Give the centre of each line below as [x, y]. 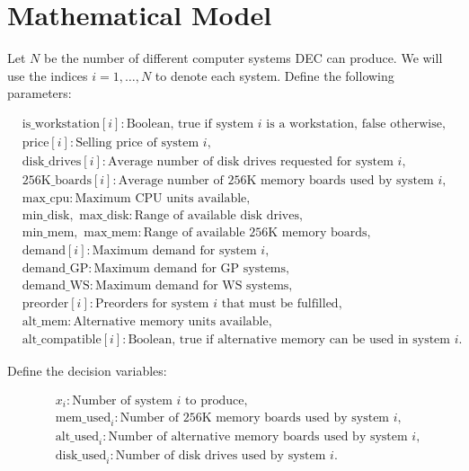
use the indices [48, 75]
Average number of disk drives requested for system [251, 161]
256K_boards [57, 181]
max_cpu [46, 199]
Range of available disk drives [217, 216]
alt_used [77, 437]
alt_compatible [62, 340]
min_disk [46, 216]
